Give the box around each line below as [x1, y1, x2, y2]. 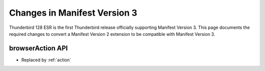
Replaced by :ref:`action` [21, 57, 71, 63]
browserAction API [9, 44, 68, 52]
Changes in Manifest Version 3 [9, 7, 137, 18]
